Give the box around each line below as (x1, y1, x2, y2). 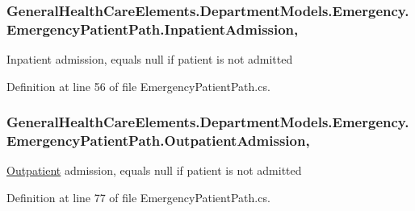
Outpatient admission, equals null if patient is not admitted (6, 162, 302, 179)
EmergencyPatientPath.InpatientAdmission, (6, 19, 299, 39)
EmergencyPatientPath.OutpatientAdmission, (6, 130, 310, 151)
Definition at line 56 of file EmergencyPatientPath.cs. (6, 77, 270, 94)
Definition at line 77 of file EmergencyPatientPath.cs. (6, 189, 270, 206)
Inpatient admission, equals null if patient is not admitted (6, 51, 293, 68)
